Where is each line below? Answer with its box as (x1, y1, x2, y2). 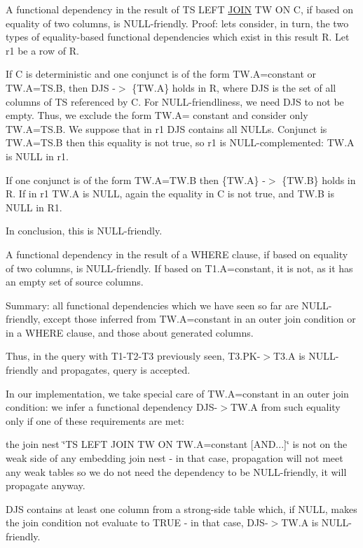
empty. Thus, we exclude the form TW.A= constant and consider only (6, 108, 308, 122)
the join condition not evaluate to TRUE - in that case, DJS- (6, 515, 268, 530)
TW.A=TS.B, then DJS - (6, 80, 116, 94)
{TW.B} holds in (282, 172, 356, 187)
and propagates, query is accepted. (41, 363, 191, 377)
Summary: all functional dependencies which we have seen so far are (6, 297, 299, 312)
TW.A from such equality (230, 400, 341, 414)
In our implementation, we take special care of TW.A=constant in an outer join (6, 386, 349, 400)
